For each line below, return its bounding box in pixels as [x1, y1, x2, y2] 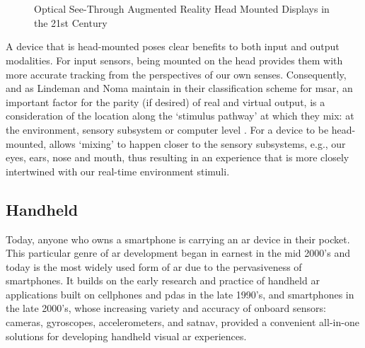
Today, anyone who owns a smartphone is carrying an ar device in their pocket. [6, 231, 350, 246]
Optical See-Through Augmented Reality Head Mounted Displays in [34, 1, 330, 16]
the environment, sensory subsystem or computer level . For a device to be [6, 122, 329, 137]
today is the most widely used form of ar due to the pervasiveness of [6, 259, 302, 274]
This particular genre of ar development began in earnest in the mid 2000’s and [6, 245, 350, 260]
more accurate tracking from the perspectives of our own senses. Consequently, [6, 66, 347, 81]
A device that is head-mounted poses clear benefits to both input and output [6, 39, 340, 54]
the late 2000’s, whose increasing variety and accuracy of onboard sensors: [6, 301, 326, 315]
